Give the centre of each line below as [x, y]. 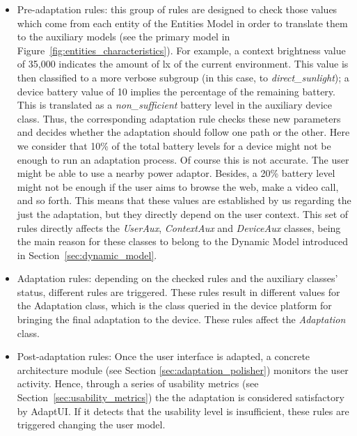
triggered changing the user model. [91, 425]
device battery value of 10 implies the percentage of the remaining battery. [176, 91]
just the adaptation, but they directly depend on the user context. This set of [183, 213]
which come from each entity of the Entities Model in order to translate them [182, 23]
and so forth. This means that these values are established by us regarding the [184, 200]
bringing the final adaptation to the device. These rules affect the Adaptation [181, 319]
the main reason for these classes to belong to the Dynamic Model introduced [182, 241]
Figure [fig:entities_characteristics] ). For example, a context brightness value [181, 50]
